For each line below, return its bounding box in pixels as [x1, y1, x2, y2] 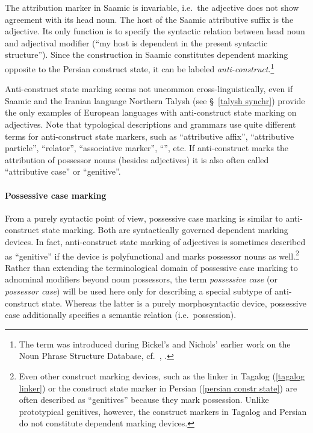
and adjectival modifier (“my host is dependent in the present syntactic [5, 36, 268, 49]
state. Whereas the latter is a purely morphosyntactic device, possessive [42, 296, 306, 309]
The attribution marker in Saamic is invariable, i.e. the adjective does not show [5, 1, 299, 13]
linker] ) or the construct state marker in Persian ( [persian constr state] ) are [19, 381, 297, 394]
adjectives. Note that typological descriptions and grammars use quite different [5, 118, 296, 130]
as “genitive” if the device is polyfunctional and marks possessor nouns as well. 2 [5, 248, 299, 262]
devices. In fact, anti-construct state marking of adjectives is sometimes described [5, 235, 306, 248]
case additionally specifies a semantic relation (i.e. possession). [5, 308, 237, 321]
